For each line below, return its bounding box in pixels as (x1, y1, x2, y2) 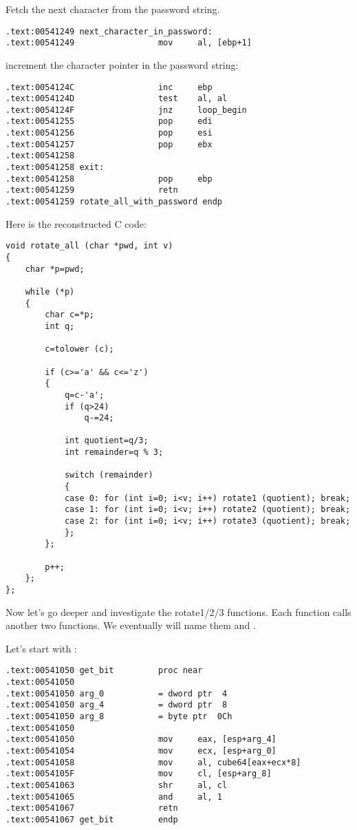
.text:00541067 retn (6, 803, 178, 813)
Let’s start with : (6, 641, 77, 655)
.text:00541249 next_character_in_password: (6, 26, 213, 36)
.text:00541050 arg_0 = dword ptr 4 (6, 688, 228, 699)
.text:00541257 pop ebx (6, 139, 213, 149)
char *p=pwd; (25, 264, 85, 274)
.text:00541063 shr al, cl (6, 780, 228, 790)
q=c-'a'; (64, 390, 105, 400)
